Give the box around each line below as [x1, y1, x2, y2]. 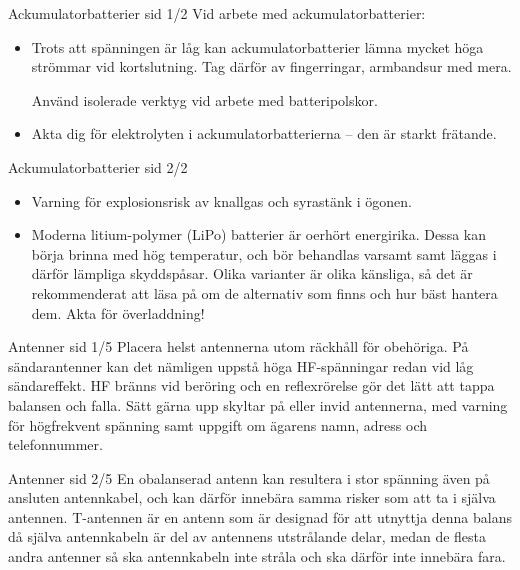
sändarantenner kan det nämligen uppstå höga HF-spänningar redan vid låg [8, 355, 474, 376]
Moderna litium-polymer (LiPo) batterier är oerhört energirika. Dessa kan [31, 224, 486, 245]
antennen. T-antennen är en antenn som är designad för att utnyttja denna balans [8, 506, 512, 527]
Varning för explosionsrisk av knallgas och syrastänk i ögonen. [31, 190, 413, 211]
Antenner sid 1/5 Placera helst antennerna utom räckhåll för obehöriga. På [8, 336, 469, 357]
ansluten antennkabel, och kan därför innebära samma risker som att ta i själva [8, 487, 496, 508]
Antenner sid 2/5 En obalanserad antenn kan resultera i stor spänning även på [8, 467, 490, 488]
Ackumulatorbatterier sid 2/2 [8, 156, 188, 177]
